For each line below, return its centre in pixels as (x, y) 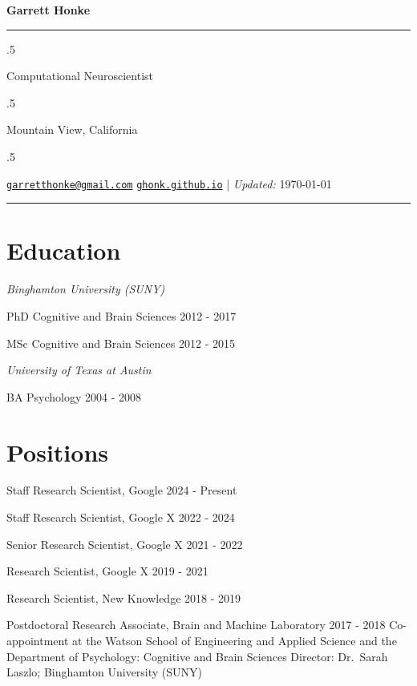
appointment (38, 640)
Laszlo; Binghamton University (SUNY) (105, 672)
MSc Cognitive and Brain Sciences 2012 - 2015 (121, 343)
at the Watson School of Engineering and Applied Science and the (235, 640)
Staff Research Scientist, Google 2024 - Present (122, 490)
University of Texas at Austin (79, 370)
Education (64, 250)
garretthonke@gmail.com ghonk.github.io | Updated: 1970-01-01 (169, 183)
